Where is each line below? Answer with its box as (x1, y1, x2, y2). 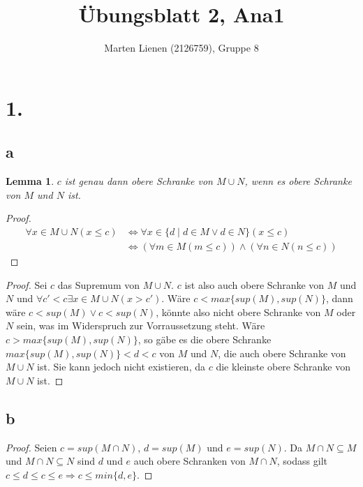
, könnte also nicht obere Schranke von (156, 304, 321, 319)
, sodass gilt (276, 454, 327, 468)
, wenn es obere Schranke (244, 174, 352, 188)
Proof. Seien (6, 440, 57, 454)
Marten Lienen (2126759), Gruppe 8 (104, 40, 259, 55)
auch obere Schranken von (133, 454, 246, 468)
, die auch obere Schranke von (218, 345, 346, 360)
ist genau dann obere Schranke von (64, 174, 213, 188)
